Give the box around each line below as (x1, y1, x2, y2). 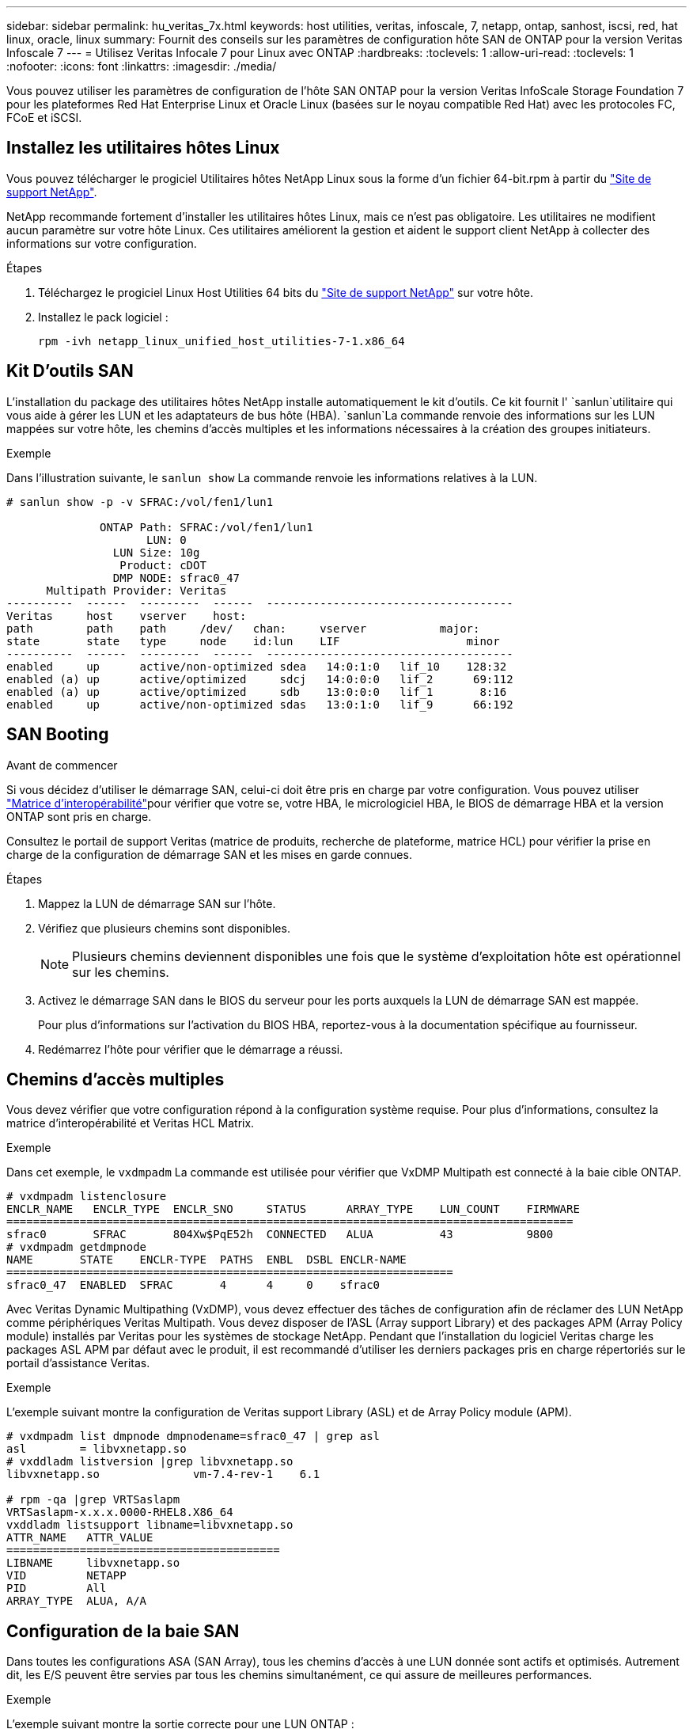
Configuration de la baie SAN (6, 1621, 240, 1641)
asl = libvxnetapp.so (6, 1442, 187, 1456)
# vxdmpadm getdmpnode (6, 1241, 147, 1254)
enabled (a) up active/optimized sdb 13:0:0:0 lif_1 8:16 (6, 685, 507, 698)
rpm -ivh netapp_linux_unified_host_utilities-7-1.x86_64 (38, 334, 405, 348)
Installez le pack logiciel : (38, 310, 169, 324)
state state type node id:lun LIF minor (6, 634, 500, 648)
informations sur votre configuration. (6, 236, 197, 250)
